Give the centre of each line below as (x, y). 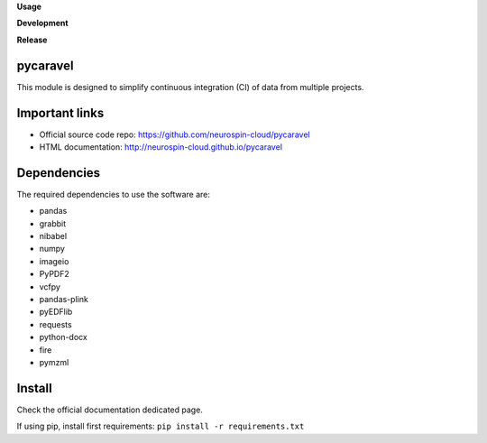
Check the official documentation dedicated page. (110, 410)
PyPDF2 (54, 274)
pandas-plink (64, 300)
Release (32, 40)
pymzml (54, 362)
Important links (60, 113)
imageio (54, 261)
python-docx (63, 337)
